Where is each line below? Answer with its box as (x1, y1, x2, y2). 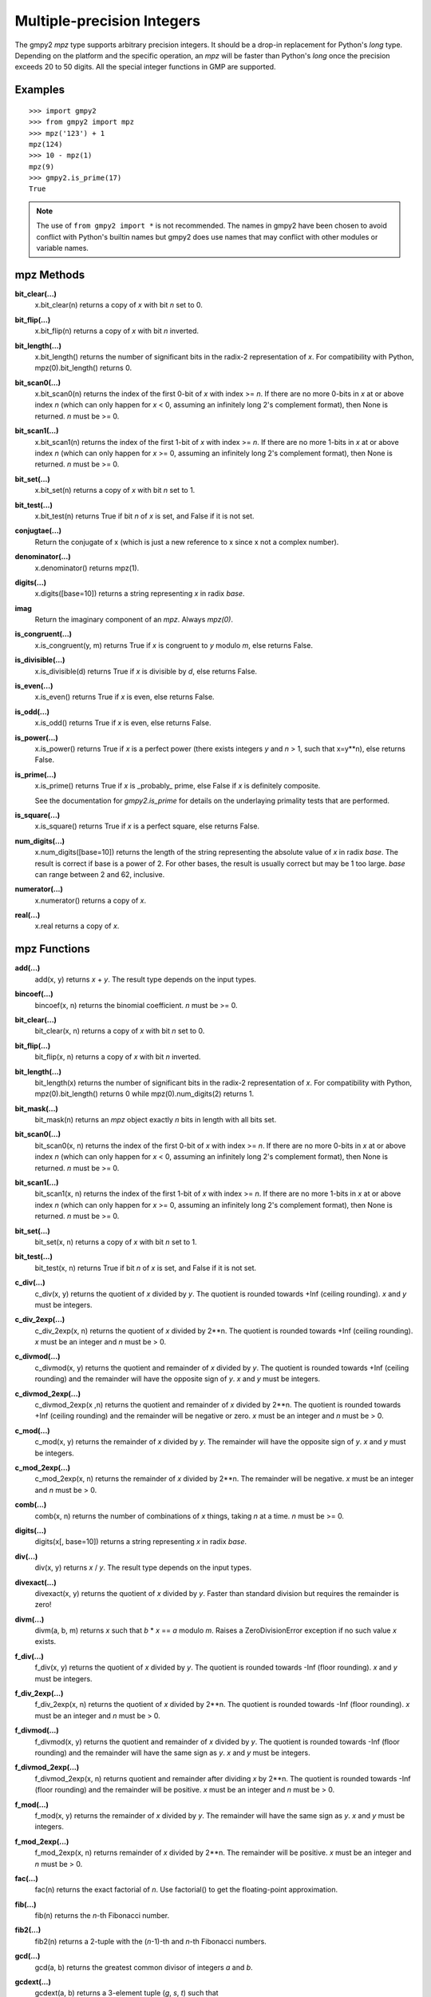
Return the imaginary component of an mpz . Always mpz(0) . (34, 615, 234, 625)
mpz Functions (14, 943, 91, 956)
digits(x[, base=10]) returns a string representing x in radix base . (34, 1537, 247, 1546)
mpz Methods (14, 268, 85, 281)
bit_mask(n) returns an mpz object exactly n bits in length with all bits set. (34, 1115, 277, 1125)
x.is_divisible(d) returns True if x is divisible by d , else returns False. (34, 666, 258, 676)
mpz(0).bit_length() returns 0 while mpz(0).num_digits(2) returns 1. (34, 1089, 255, 1098)
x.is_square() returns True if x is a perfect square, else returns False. (34, 821, 259, 831)
